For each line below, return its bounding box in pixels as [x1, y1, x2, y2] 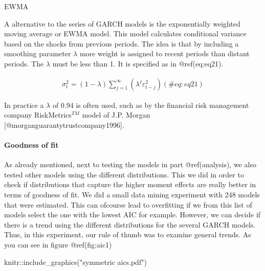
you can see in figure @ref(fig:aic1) [4, 239, 112, 250]
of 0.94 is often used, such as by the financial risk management [52, 99, 249, 110]
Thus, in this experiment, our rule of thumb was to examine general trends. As [4, 229, 251, 240]
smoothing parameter [4, 48, 71, 59]
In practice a [4, 99, 44, 110]
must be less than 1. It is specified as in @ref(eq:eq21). [52, 58, 224, 69]
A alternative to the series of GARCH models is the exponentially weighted [4, 18, 240, 29]
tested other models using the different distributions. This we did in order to [4, 169, 244, 179]
